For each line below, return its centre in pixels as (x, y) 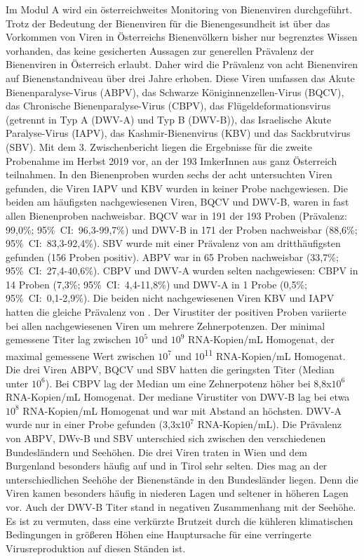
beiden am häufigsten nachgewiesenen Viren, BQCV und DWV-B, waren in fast (177, 202)
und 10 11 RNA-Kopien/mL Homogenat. (260, 354)
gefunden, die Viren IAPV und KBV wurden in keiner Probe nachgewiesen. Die (177, 188)
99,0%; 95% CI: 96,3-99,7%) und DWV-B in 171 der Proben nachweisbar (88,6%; (182, 229)
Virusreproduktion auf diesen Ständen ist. (96, 548)
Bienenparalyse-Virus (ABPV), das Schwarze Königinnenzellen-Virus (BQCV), (175, 92)
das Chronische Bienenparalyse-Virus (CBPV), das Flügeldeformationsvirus (168, 106)
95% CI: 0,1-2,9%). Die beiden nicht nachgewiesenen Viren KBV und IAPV (170, 298)
